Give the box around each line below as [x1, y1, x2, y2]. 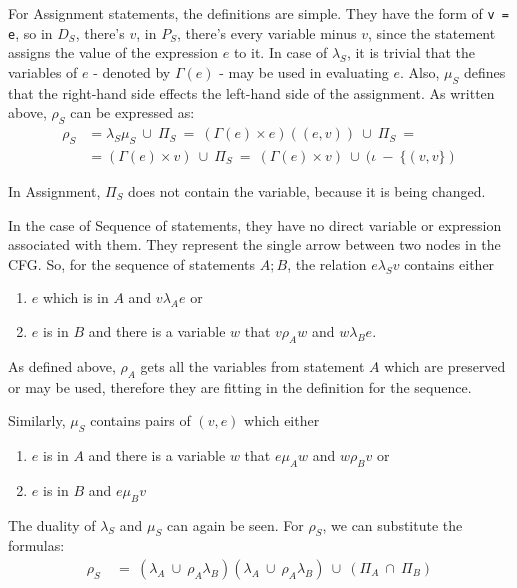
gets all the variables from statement [140, 355, 365, 376]
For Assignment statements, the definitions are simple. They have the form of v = [8, 3, 509, 23]
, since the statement [367, 22, 496, 43]
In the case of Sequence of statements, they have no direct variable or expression [8, 214, 502, 235]
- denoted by [93, 61, 171, 82]
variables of [8, 61, 78, 82]
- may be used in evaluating [219, 61, 389, 82]
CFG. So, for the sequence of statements [8, 253, 256, 274]
